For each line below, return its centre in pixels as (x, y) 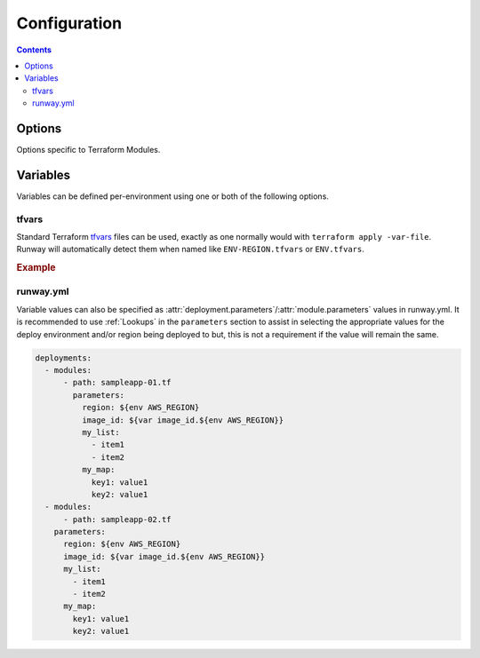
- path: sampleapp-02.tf (118, 519)
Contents (34, 50)
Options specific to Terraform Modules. (88, 150)
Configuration (69, 23)
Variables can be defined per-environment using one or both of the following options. (172, 196)
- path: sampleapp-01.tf (118, 383)
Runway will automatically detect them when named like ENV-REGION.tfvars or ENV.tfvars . (190, 250)
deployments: (64, 358)
